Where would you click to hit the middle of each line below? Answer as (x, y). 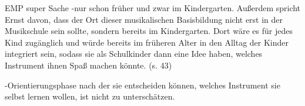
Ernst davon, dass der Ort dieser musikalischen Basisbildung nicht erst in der (144, 19)
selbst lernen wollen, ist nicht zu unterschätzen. (90, 96)
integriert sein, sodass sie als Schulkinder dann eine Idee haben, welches (134, 54)
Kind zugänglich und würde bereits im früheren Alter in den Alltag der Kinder (147, 42)
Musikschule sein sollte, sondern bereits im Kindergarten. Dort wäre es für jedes (149, 31)
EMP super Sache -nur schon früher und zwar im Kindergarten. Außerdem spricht (153, 8)
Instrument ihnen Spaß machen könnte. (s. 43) (88, 65)
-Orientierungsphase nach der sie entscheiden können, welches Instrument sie (143, 85)
